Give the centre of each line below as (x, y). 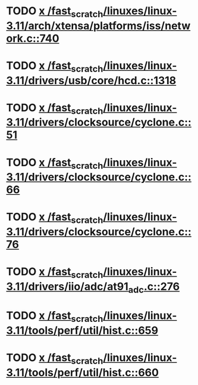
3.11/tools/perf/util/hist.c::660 (83, 372)
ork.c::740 (33, 38)
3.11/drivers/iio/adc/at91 (67, 286)
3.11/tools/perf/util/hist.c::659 (82, 330)
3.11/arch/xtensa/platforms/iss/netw (98, 26)
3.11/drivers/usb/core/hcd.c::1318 (91, 80)
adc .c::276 (154, 288)
